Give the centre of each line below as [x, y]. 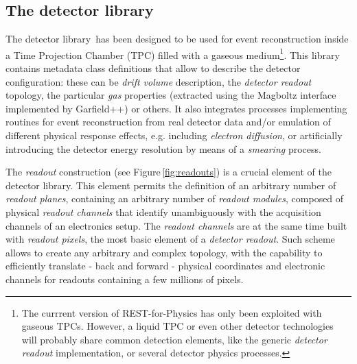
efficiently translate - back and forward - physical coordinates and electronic [165, 266]
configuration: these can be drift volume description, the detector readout [159, 81]
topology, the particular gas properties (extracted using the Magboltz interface [171, 95]
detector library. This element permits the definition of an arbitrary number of [171, 185]
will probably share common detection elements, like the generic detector [174, 339]
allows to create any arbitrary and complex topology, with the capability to [164, 252]
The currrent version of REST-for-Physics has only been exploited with [172, 312]
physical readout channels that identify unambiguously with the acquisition [163, 211]
